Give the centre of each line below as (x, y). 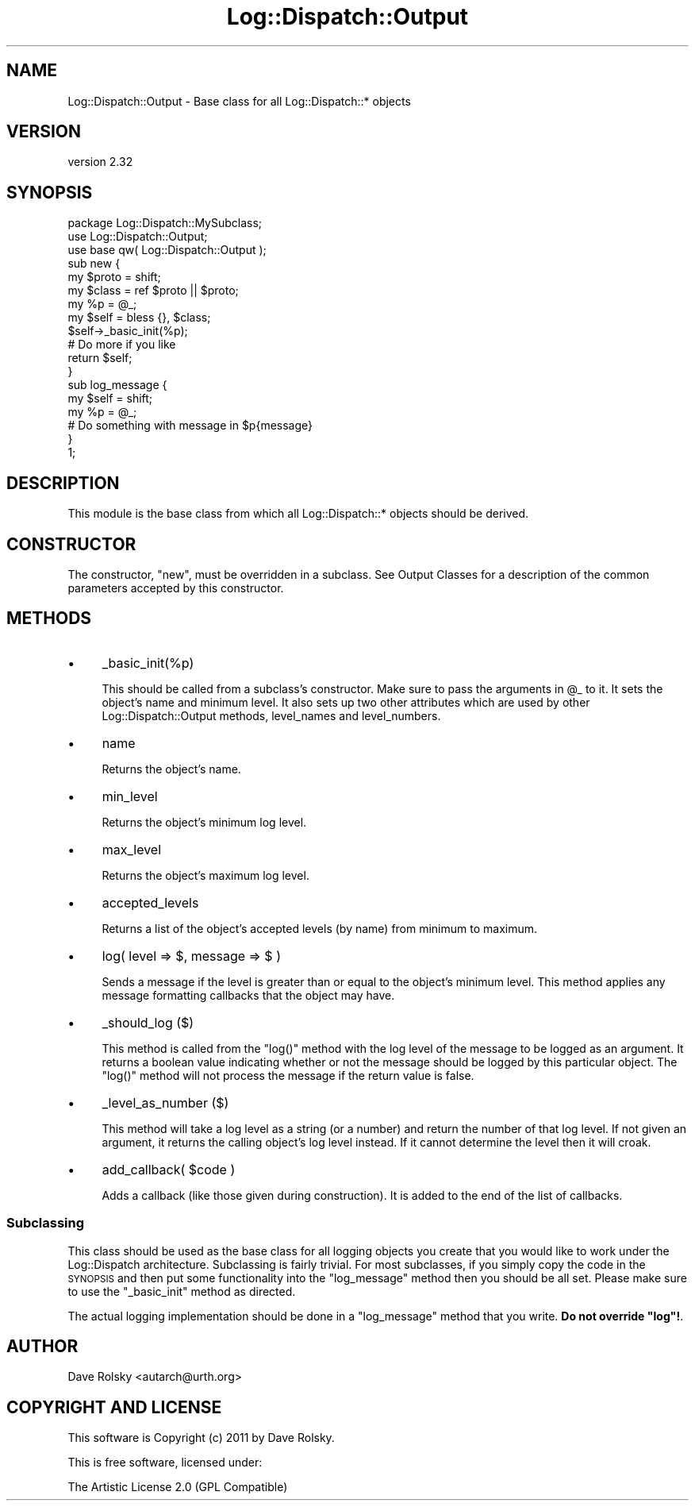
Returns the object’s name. (171, 769)
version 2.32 (100, 162)
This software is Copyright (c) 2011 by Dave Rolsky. (201, 1438)
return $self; (100, 358)
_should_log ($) (148, 1022)
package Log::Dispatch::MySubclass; (165, 223)
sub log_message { (117, 385)
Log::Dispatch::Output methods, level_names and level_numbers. (271, 715)
